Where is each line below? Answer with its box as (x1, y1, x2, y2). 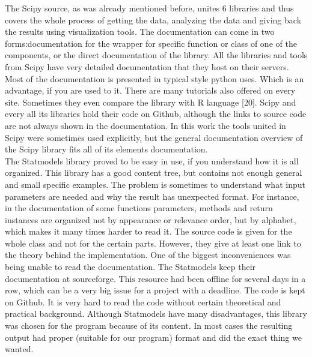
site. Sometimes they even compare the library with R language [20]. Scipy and (5, 95, 296, 108)
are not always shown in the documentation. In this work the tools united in (5, 119, 286, 131)
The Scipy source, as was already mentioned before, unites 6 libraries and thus (5, 2, 294, 14)
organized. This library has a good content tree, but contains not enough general (5, 166, 302, 179)
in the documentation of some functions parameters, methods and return (5, 202, 273, 214)
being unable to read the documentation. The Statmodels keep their (5, 260, 256, 273)
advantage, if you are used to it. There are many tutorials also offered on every (5, 84, 296, 97)
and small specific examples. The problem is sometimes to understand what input (5, 178, 305, 190)
